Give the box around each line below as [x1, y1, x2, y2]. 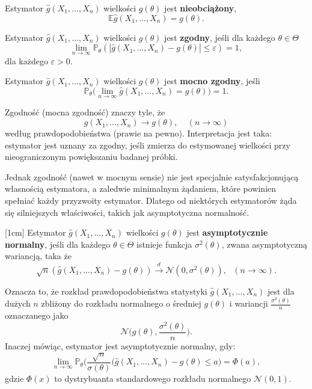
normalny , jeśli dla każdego [5, 237, 111, 250]
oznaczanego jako [5, 309, 69, 322]
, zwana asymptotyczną [221, 237, 308, 250]
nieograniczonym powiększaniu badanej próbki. [5, 150, 178, 163]
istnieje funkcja [136, 237, 192, 250]
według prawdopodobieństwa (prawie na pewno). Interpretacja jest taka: [5, 127, 272, 139]
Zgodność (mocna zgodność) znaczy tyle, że [5, 106, 165, 118]
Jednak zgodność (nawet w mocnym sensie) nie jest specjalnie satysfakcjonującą [5, 170, 299, 183]
